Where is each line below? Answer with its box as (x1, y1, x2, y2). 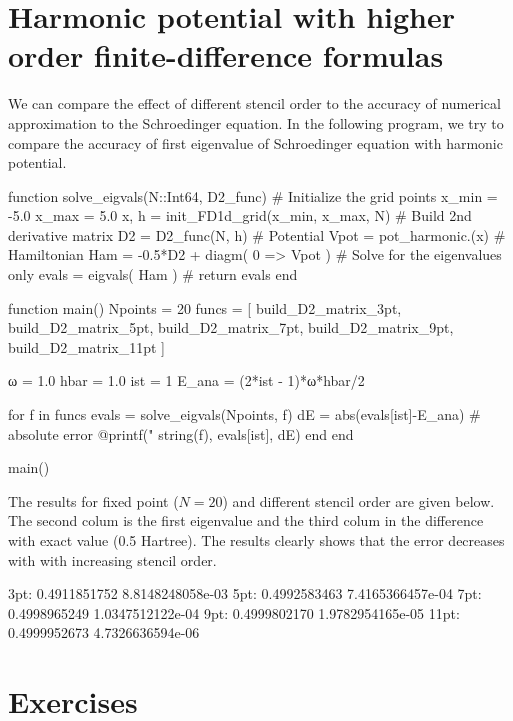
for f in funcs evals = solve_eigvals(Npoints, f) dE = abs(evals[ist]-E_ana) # (8, 404, 481, 425)
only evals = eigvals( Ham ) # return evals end (8, 264, 298, 285)
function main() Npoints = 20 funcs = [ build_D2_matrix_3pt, (8, 297, 402, 318)
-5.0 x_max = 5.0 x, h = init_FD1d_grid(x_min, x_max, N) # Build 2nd (8, 205, 472, 226)
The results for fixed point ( (8, 490, 179, 511)
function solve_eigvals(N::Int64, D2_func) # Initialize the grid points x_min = (8, 185, 498, 206)
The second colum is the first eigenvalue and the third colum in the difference (8, 510, 484, 531)
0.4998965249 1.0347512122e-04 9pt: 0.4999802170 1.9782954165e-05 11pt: (8, 602, 460, 623)
